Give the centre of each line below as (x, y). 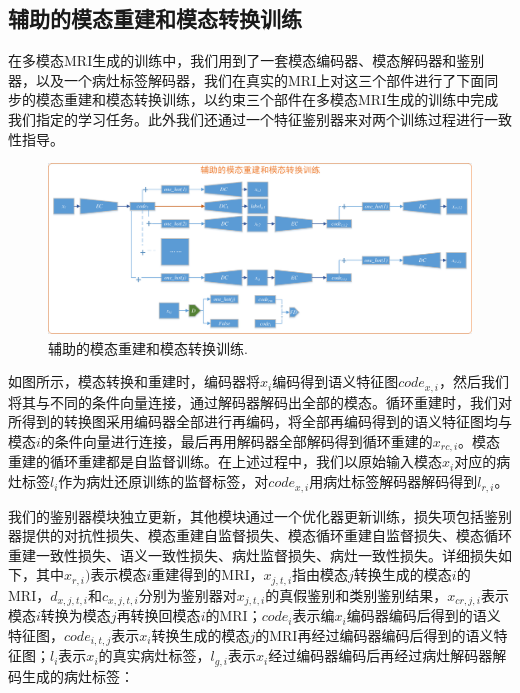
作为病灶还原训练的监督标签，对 (163, 481)
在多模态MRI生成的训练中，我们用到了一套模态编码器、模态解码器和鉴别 (246, 60)
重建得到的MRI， (207, 574)
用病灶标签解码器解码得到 (393, 481)
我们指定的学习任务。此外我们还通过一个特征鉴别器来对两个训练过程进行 (246, 118)
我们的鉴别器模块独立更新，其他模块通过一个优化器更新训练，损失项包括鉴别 (260, 515)
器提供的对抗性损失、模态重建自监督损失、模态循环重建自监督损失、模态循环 (260, 535)
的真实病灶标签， (154, 655)
